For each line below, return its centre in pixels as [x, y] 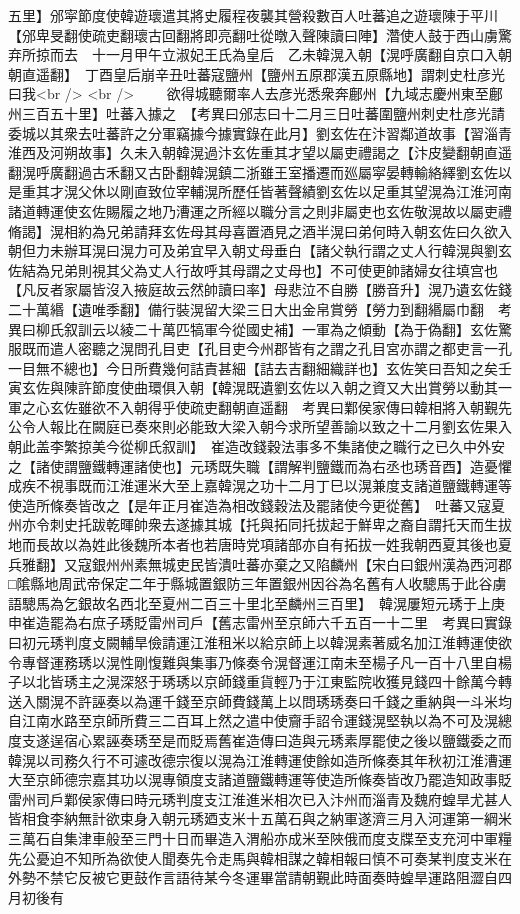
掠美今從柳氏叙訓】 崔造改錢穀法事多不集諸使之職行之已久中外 [284, 446]
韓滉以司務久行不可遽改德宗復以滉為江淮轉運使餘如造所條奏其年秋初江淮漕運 [260, 759]
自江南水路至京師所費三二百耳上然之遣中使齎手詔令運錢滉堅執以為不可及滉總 [260, 720]
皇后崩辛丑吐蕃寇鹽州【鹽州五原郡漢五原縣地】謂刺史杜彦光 [308, 73]
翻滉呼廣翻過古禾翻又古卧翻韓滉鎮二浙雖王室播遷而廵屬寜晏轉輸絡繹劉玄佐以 [260, 171]
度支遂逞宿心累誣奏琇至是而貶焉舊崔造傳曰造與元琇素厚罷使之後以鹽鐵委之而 [260, 739]
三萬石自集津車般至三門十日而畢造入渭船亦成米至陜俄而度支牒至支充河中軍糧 [260, 837]
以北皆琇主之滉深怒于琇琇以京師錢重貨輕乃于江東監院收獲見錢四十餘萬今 [259, 681]
